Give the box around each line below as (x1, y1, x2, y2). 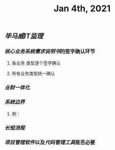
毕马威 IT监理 (4, 32, 43, 40)
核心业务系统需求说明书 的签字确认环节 (4, 48, 95, 55)
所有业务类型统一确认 (11, 71, 55, 76)
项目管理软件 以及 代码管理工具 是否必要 (4, 139, 95, 146)
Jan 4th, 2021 (53, 3, 111, 14)
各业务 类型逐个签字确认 (11, 60, 61, 66)
